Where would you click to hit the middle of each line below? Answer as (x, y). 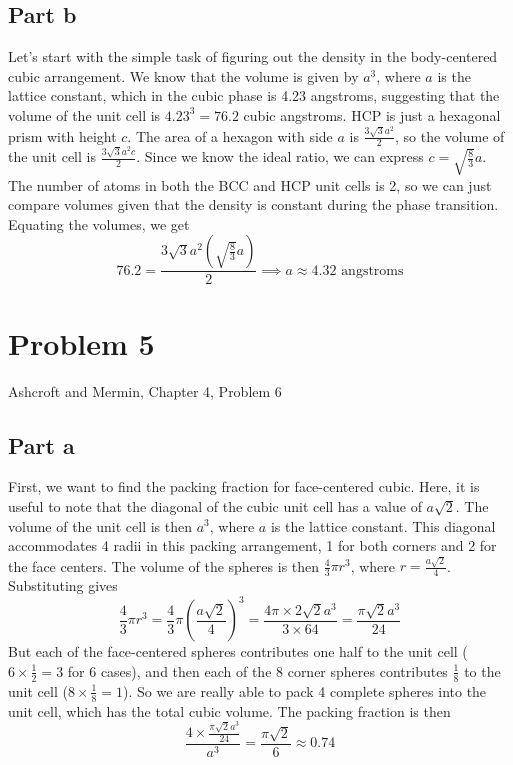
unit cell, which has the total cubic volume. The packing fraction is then (229, 710)
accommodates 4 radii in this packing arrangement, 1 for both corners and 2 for (252, 545)
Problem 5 (81, 342)
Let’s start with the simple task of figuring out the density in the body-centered (253, 56)
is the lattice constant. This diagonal (383, 525)
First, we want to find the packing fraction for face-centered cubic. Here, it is (244, 486)
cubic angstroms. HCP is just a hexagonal (372, 114)
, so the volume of (450, 135)
